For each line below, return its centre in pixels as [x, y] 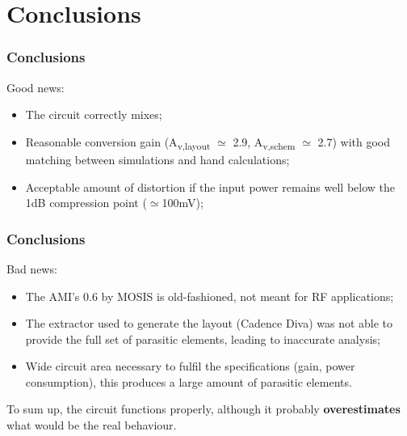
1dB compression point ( [86, 203]
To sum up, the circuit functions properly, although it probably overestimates [203, 409]
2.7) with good [354, 141]
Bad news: [32, 268]
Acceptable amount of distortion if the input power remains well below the [210, 186]
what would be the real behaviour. [92, 425]
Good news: [36, 87]
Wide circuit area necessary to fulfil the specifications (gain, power [190, 366]
